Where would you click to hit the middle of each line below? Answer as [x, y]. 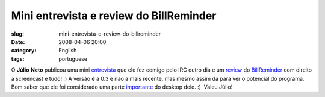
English [68, 51]
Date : [18, 42]
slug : [17, 34]
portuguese [73, 59]
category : [24, 51]
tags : [18, 59]
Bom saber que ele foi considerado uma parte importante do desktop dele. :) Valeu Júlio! [122, 87]
